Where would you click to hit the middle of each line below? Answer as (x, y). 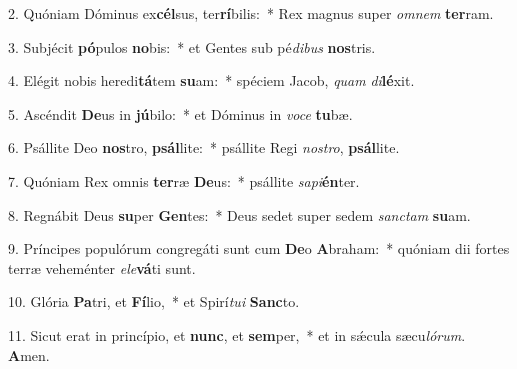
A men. (29, 354)
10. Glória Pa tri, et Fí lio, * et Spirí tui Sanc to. (154, 301)
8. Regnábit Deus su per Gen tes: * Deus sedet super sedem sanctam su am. (239, 214)
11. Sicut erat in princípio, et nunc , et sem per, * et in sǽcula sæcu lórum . (237, 334)
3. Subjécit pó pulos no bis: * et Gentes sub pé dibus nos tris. (192, 46)
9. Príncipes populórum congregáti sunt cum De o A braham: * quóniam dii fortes (259, 248)
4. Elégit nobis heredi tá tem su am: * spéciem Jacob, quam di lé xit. (211, 80)
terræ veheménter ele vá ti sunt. (102, 267)
